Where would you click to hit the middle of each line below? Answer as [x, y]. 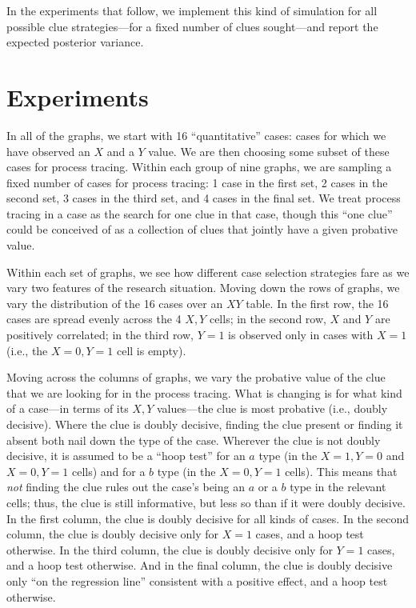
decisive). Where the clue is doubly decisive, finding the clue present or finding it [205, 424]
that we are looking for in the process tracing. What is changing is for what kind [204, 392]
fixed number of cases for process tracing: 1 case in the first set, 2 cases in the [197, 182]
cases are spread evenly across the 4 [94, 319]
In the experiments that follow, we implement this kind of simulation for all [192, 10]
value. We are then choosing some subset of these [269, 151]
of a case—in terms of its [68, 408]
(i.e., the [27, 350]
